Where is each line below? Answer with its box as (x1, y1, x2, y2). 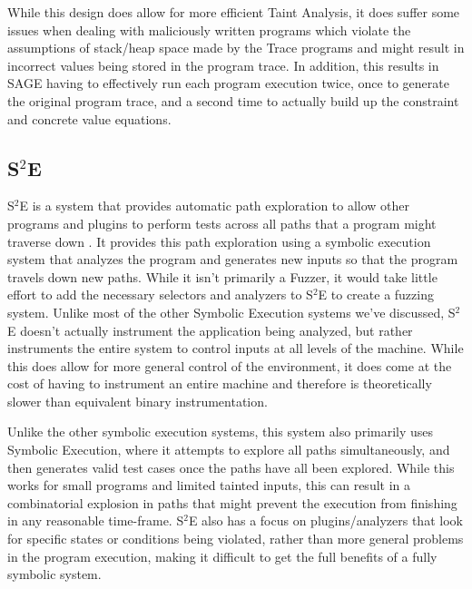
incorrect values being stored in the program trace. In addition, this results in (7, 55, 439, 74)
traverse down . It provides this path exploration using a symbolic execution (7, 231, 431, 250)
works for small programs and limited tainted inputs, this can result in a (7, 476, 411, 495)
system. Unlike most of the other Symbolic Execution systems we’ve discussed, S (7, 302, 456, 321)
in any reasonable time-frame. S (7, 511, 184, 530)
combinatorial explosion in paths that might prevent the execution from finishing (7, 493, 457, 512)
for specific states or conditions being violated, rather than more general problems (7, 529, 464, 548)
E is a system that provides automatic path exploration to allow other (19, 196, 410, 215)
